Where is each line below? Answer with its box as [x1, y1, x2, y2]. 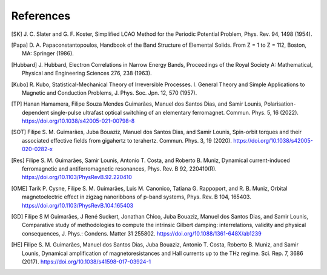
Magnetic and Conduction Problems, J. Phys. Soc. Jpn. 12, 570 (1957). [22, 89, 197, 97]
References [11, 9, 71, 22]
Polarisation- [263, 100, 296, 107]
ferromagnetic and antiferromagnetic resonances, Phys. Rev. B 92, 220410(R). [22, 165, 217, 172]
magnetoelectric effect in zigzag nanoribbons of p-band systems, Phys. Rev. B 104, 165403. [22, 193, 251, 200]
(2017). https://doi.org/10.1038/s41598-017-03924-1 [22, 258, 151, 265]
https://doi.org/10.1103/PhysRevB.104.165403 [22, 202, 133, 209]
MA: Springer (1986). [22, 50, 74, 57]
